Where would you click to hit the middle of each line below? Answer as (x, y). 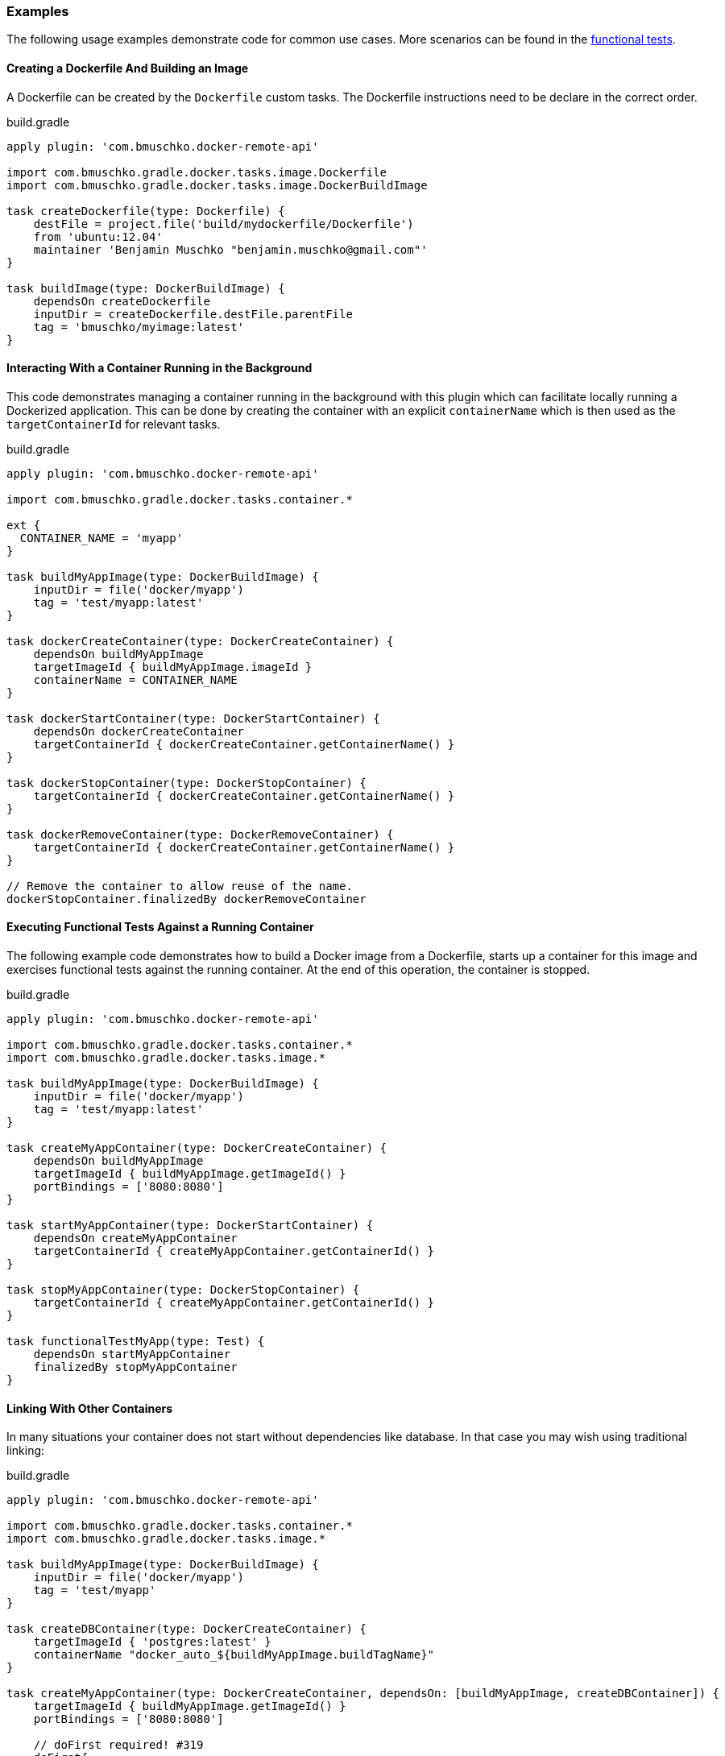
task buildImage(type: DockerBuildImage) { (146, 288)
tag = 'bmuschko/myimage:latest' (139, 327)
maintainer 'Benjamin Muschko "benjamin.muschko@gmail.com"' (230, 249)
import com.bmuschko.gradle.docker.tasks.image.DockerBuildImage (217, 185)
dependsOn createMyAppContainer (135, 1238)
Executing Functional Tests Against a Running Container (160, 927)
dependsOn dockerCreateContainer (139, 731)
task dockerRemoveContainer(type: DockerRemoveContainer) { (200, 834)
